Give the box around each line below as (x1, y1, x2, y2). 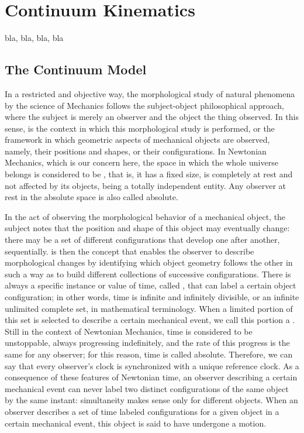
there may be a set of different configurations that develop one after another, (5, 233, 280, 246)
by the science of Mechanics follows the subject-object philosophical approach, (5, 99, 284, 111)
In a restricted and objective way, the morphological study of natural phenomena (5, 87, 295, 99)
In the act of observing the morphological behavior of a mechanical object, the (5, 210, 286, 222)
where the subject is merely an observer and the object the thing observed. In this (5, 111, 299, 123)
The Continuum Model (5, 60, 147, 78)
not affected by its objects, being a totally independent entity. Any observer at (5, 179, 286, 191)
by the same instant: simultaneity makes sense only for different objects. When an (5, 394, 298, 406)
